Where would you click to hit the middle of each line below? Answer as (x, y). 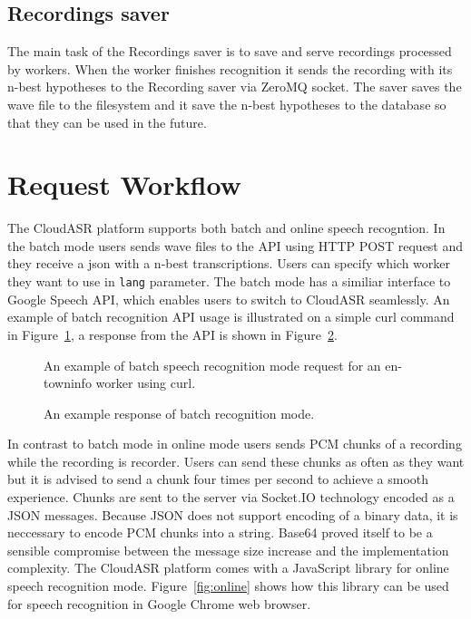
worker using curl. (146, 383)
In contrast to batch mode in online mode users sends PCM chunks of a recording (235, 444)
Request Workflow (124, 184)
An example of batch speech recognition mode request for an (212, 365)
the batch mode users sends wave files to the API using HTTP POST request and (235, 245)
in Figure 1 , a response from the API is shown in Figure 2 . (172, 334)
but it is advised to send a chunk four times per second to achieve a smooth (218, 479)
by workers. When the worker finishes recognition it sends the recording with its (230, 68)
